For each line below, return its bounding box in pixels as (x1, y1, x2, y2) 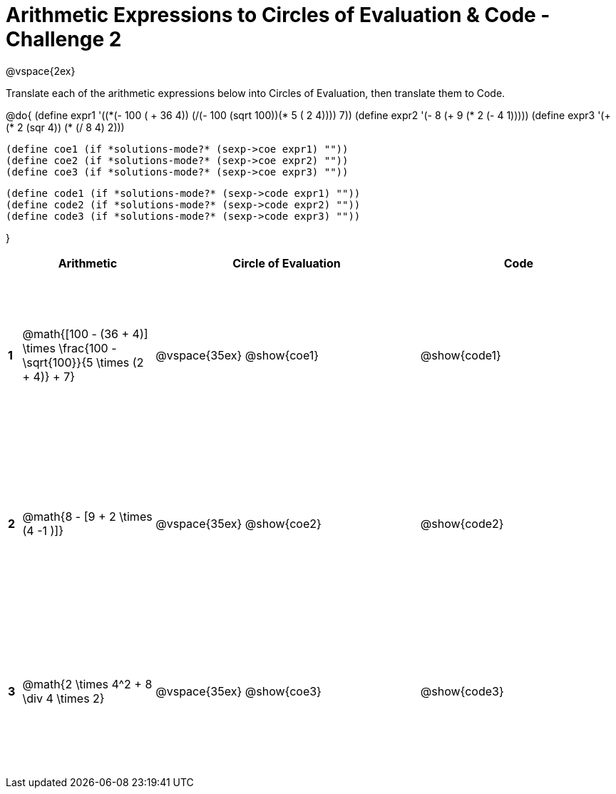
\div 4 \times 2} (22, 691, 105, 706)
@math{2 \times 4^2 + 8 (22, 677, 153, 692)
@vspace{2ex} (6, 64, 76, 77)
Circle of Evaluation (232, 255, 341, 270)
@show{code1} (420, 348, 501, 363)
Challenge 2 (6, 27, 122, 51)
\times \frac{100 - (22, 341, 117, 356)
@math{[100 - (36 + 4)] (22, 327, 148, 342)
